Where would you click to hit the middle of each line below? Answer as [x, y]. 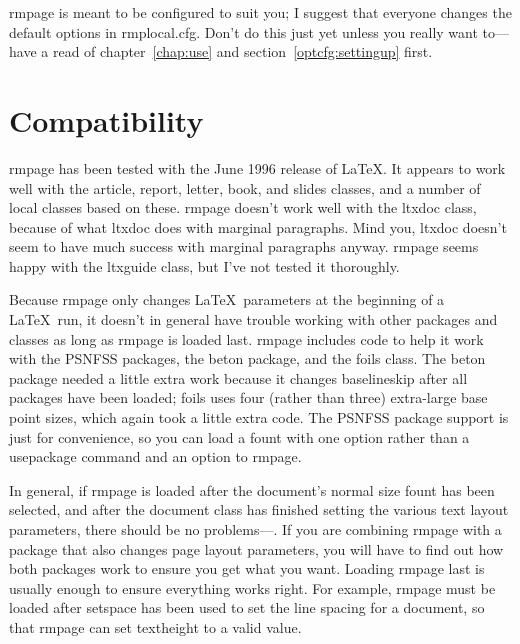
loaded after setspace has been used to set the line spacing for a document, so [247, 607]
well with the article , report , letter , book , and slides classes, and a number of [245, 187]
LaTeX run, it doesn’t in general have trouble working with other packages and [253, 319]
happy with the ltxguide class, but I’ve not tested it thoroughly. [204, 265]
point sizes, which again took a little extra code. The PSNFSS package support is [259, 417]
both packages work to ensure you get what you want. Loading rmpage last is [247, 568]
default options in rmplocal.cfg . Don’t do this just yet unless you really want [243, 31]
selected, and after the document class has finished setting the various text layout [259, 509]
